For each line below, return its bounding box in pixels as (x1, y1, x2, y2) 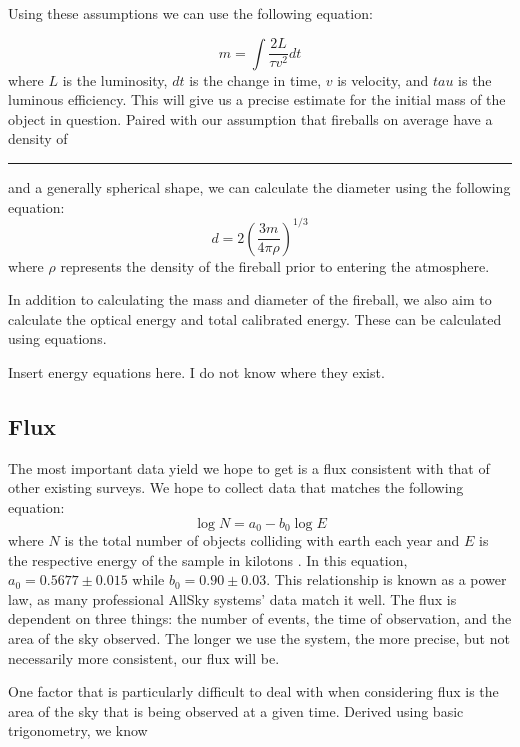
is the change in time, (189, 69, 322, 90)
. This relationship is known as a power (266, 569, 507, 590)
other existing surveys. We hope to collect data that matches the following (8, 477, 464, 498)
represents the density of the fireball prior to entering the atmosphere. (60, 255, 490, 276)
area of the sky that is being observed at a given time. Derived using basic (8, 700, 464, 721)
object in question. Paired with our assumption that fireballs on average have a (8, 108, 493, 129)
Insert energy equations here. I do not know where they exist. (8, 362, 385, 383)
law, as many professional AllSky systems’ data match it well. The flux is (8, 588, 457, 609)
